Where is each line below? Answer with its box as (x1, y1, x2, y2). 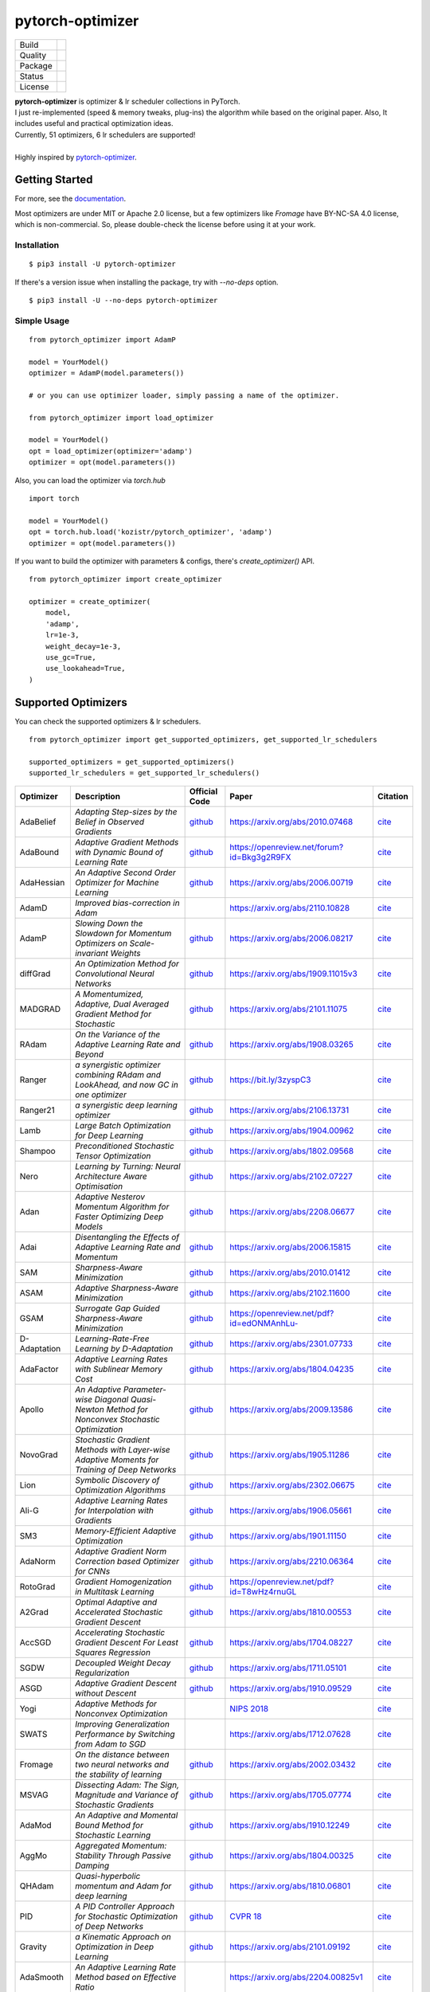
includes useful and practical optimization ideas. (14, 119, 174, 128)
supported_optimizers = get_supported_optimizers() (29, 757, 235, 767)
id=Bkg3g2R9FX (229, 851, 291, 862)
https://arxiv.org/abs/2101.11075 (229, 1003, 348, 1014)
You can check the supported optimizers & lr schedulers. (14, 716, 201, 726)
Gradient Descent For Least (74, 1637, 179, 1648)
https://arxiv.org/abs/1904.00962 (229, 1124, 354, 1135)
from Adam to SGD (74, 1738, 147, 1749)
